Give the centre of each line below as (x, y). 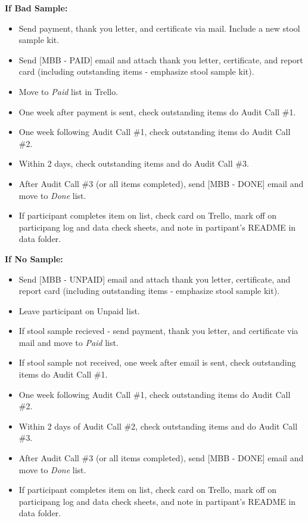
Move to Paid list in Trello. (69, 91)
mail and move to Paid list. (69, 342)
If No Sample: (34, 258)
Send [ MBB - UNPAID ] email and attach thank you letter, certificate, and (155, 279)
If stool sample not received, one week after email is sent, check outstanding (157, 362)
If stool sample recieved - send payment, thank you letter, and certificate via (158, 331)
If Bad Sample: (36, 8)
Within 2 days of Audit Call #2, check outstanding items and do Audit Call (158, 426)
